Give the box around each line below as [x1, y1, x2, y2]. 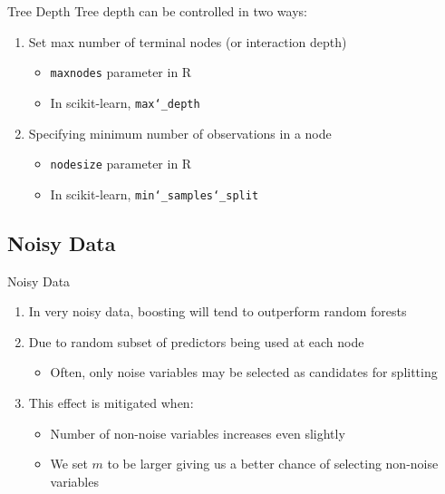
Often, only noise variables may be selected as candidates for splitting [50, 363, 438, 382]
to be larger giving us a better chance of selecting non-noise [107, 454, 439, 473]
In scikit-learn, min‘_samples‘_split [50, 184, 259, 203]
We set [50, 454, 88, 473]
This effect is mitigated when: [28, 392, 194, 412]
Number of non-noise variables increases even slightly [50, 423, 345, 442]
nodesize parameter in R [50, 154, 192, 173]
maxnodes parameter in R [50, 63, 192, 82]
